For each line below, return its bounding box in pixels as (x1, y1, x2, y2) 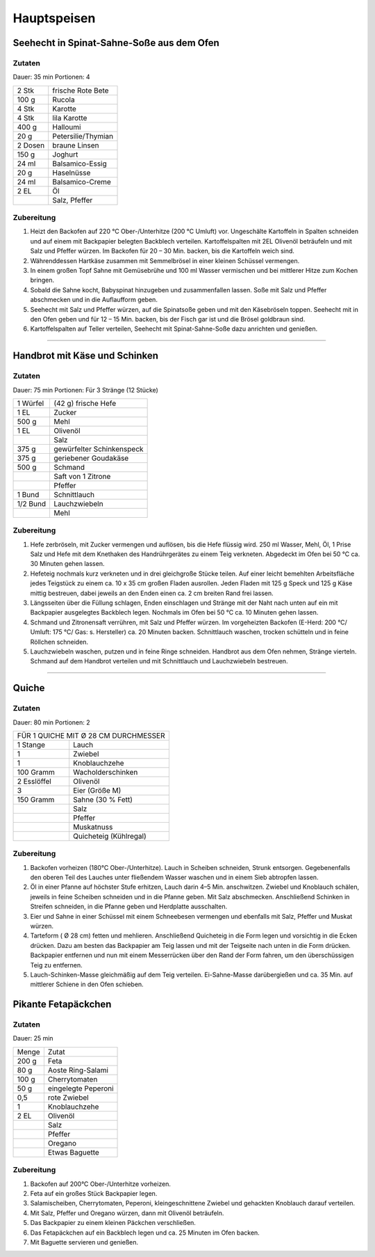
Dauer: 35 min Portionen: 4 (12, 73, 90, 81)
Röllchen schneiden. (30, 638, 89, 646)
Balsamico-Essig (52, 159, 107, 168)
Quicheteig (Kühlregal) (73, 831, 147, 841)
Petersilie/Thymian (52, 131, 114, 141)
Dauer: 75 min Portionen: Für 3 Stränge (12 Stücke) (12, 386, 159, 394)
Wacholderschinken (73, 767, 138, 777)
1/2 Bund (17, 498, 47, 508)
